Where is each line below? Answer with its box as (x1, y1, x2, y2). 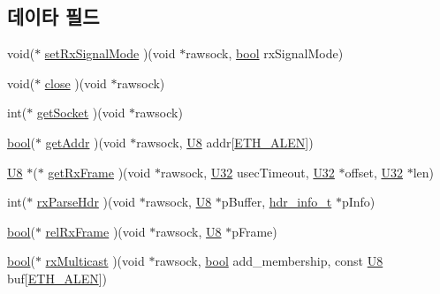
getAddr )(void (45, 132, 126, 151)
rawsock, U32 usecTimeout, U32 (160, 162, 335, 181)
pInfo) (341, 192, 376, 211)
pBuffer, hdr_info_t (221, 192, 332, 211)
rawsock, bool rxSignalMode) (186, 44, 344, 63)
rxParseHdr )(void (36, 192, 136, 211)
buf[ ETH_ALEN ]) (7, 268, 108, 287)
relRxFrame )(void (45, 222, 146, 240)
